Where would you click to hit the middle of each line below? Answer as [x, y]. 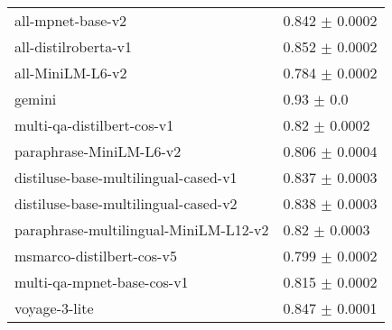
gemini [36, 99]
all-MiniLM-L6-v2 [71, 73]
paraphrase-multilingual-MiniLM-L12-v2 [142, 229]
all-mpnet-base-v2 [71, 20]
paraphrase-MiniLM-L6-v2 [98, 151]
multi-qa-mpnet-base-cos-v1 [102, 282]
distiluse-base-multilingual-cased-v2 [126, 203]
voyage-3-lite [54, 308]
